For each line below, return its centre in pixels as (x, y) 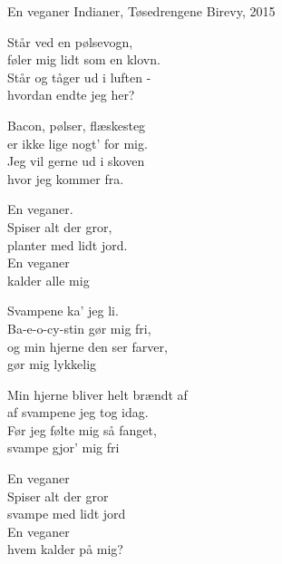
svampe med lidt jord (67, 514)
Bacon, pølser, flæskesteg (77, 125)
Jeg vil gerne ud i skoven (76, 161)
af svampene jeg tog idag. (78, 412)
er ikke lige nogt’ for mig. (78, 143)
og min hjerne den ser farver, (88, 346)
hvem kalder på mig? (65, 549)
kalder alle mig (49, 280)
